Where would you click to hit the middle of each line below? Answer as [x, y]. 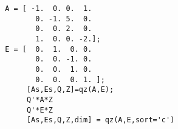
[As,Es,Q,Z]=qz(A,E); [70, 90]
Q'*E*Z [39, 110]
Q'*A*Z [39, 99]
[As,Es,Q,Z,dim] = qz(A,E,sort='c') [101, 120]
